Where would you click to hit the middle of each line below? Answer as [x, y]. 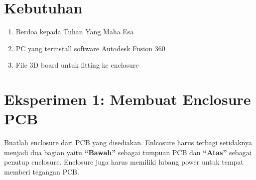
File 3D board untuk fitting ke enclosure [77, 65]
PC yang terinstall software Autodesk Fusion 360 [90, 48]
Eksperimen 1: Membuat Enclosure [128, 99]
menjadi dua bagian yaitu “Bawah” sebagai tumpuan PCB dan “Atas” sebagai [128, 152]
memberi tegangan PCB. [42, 172]
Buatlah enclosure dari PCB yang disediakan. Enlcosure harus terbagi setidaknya [128, 142]
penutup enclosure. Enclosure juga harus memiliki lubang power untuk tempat [124, 162]
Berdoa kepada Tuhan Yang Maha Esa [75, 32]
